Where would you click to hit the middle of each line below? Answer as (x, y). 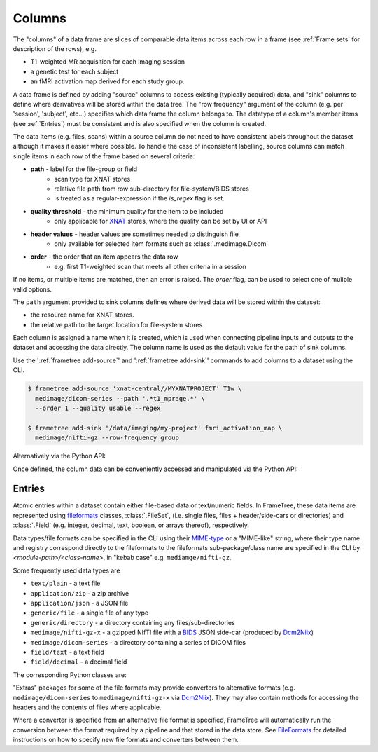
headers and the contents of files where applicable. (87, 707)
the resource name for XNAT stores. (82, 315)
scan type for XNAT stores (92, 179)
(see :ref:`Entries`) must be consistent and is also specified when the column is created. (140, 123)
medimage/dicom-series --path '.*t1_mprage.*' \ (120, 398)
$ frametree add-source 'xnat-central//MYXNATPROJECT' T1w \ (135, 389)
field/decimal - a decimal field (79, 662)
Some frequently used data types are (66, 570)
